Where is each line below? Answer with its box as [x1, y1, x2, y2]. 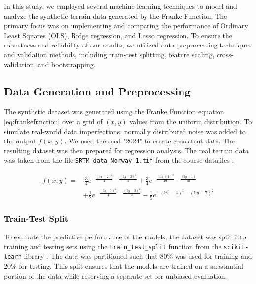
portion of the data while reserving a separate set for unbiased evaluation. [4, 270, 227, 281]
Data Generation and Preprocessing [4, 83, 191, 98]
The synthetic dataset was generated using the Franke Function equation [4, 106, 224, 117]
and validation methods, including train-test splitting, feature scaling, [4, 49, 215, 59]
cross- [216, 49, 234, 59]
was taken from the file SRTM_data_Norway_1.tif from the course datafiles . [4, 155, 234, 165]
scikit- [223, 243, 249, 251]
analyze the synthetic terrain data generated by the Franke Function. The [4, 10, 227, 21]
